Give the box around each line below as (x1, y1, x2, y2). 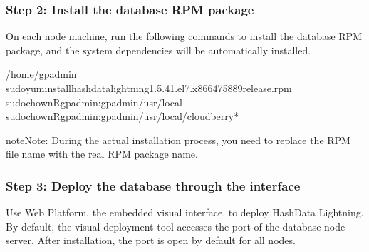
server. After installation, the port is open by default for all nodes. (6, 233, 296, 248)
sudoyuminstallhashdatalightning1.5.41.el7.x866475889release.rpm (6, 81, 292, 95)
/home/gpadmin (6, 66, 77, 81)
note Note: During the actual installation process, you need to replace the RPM (6, 132, 350, 147)
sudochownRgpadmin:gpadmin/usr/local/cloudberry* (6, 109, 239, 124)
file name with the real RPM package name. (6, 146, 198, 161)
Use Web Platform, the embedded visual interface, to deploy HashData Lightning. (6, 205, 364, 220)
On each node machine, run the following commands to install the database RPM (6, 29, 362, 44)
